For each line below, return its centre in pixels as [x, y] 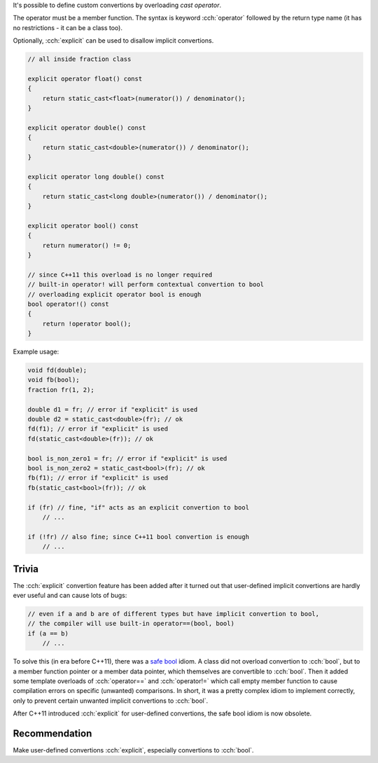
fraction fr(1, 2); [61, 390]
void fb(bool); [54, 380]
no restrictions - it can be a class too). [68, 27]
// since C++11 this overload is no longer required [120, 274]
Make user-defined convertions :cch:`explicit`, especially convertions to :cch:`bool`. [133, 750]
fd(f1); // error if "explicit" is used [98, 429]
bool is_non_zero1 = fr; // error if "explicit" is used [127, 458]
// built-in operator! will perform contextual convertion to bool [146, 285]
